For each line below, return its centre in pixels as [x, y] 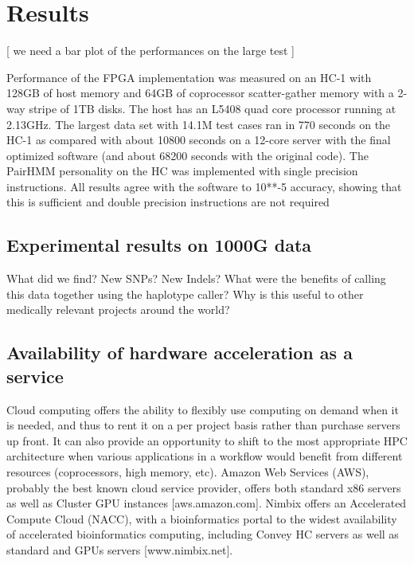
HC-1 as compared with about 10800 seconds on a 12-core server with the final [199, 140]
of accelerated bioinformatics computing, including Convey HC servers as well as [203, 534]
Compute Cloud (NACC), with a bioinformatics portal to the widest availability [202, 518]
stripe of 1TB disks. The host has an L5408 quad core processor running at [213, 108]
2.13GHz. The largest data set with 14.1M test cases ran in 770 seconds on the [199, 124]
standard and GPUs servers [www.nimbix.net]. [120, 549]
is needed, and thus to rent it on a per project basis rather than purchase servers [203, 425]
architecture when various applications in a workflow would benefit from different [205, 456]
